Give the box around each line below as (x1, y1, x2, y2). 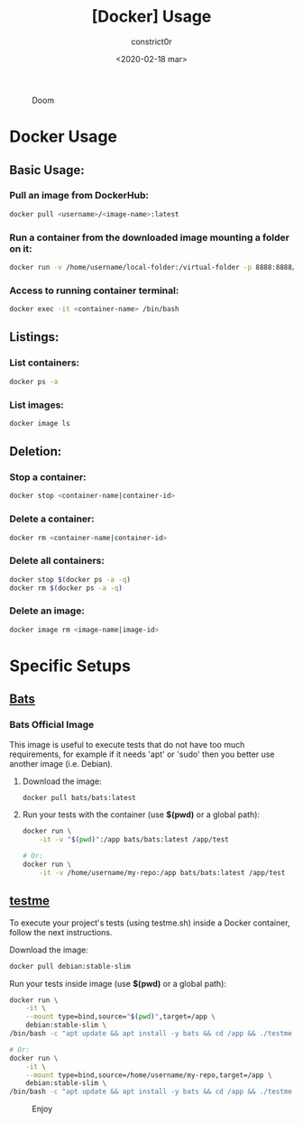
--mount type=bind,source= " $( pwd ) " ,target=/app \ (25, 1012, 216, 1021)
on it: (9, 242, 32, 254)
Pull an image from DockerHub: (9, 189, 149, 202)
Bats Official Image (9, 719, 95, 732)
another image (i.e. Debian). (9, 758, 114, 769)
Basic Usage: (9, 162, 85, 178)
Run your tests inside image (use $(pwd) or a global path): (9, 978, 227, 989)
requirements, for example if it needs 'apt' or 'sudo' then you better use (9, 749, 275, 759)
